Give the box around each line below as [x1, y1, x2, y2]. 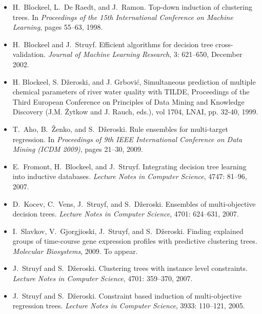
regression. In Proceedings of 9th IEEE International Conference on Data [12, 133, 243, 144]
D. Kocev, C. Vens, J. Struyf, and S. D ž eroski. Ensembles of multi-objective [12, 198, 256, 209]
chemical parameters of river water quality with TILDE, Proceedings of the [12, 86, 250, 97]
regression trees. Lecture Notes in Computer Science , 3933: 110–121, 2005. [12, 300, 245, 311]
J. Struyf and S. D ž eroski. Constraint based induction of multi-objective [12, 290, 241, 301]
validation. [12, 49, 46, 60]
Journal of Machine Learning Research [48, 49, 170, 60]
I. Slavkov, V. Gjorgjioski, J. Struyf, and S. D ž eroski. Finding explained [12, 225, 244, 236]
